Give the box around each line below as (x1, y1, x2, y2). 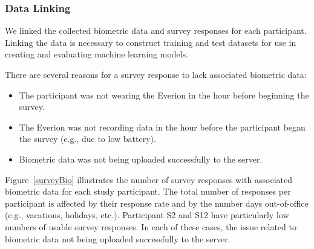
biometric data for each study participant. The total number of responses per (5, 185, 291, 198)
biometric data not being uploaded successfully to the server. (5, 232, 231, 245)
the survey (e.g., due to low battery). (19, 132, 156, 145)
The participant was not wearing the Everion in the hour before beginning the (19, 88, 309, 101)
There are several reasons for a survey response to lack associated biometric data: (5, 68, 307, 80)
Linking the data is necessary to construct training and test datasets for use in (5, 36, 296, 48)
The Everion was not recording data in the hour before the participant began (19, 120, 306, 133)
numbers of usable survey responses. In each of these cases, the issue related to (5, 220, 296, 233)
